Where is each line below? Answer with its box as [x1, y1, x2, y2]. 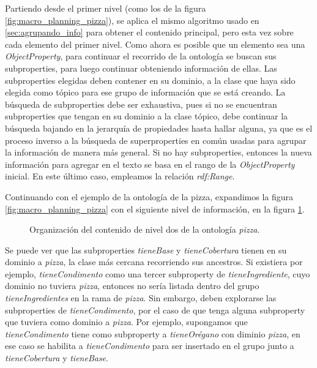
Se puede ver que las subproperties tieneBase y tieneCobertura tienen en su [5, 243, 287, 256]
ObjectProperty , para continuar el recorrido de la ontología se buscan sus [5, 50, 277, 62]
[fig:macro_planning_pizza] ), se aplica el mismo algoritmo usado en [5, 13, 259, 26]
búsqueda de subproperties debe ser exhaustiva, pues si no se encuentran [5, 97, 277, 110]
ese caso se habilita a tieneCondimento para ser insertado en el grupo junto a [5, 339, 294, 352]
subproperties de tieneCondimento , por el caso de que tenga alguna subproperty [5, 303, 305, 316]
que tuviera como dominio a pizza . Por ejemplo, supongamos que [5, 315, 248, 328]
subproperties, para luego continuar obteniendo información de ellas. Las [5, 61, 277, 74]
